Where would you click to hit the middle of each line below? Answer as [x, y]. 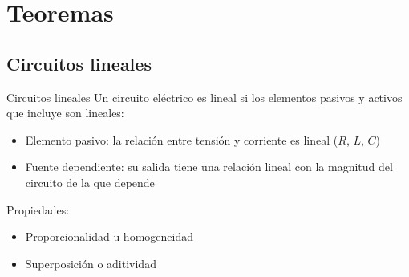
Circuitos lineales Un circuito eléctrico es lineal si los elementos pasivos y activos [204, 97]
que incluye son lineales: [65, 113]
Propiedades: [38, 209]
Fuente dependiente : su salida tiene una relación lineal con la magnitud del [209, 167]
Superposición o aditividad [91, 263]
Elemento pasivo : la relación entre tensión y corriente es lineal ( [182, 139]
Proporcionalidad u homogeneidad [109, 236]
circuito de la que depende [90, 182]
